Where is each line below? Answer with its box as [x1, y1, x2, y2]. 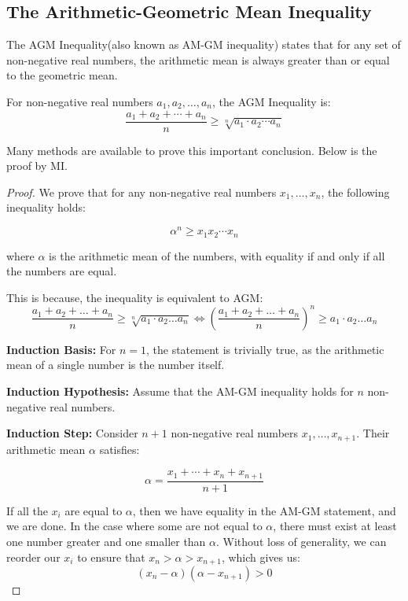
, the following [321, 183, 390, 200]
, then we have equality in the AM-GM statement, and [132, 502, 396, 518]
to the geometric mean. [6, 67, 118, 83]
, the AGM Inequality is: [212, 93, 331, 109]
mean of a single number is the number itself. [6, 356, 225, 373]
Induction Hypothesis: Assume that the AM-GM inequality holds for [6, 383, 354, 400]
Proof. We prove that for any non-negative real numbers [6, 183, 277, 200]
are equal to [64, 502, 123, 518]
